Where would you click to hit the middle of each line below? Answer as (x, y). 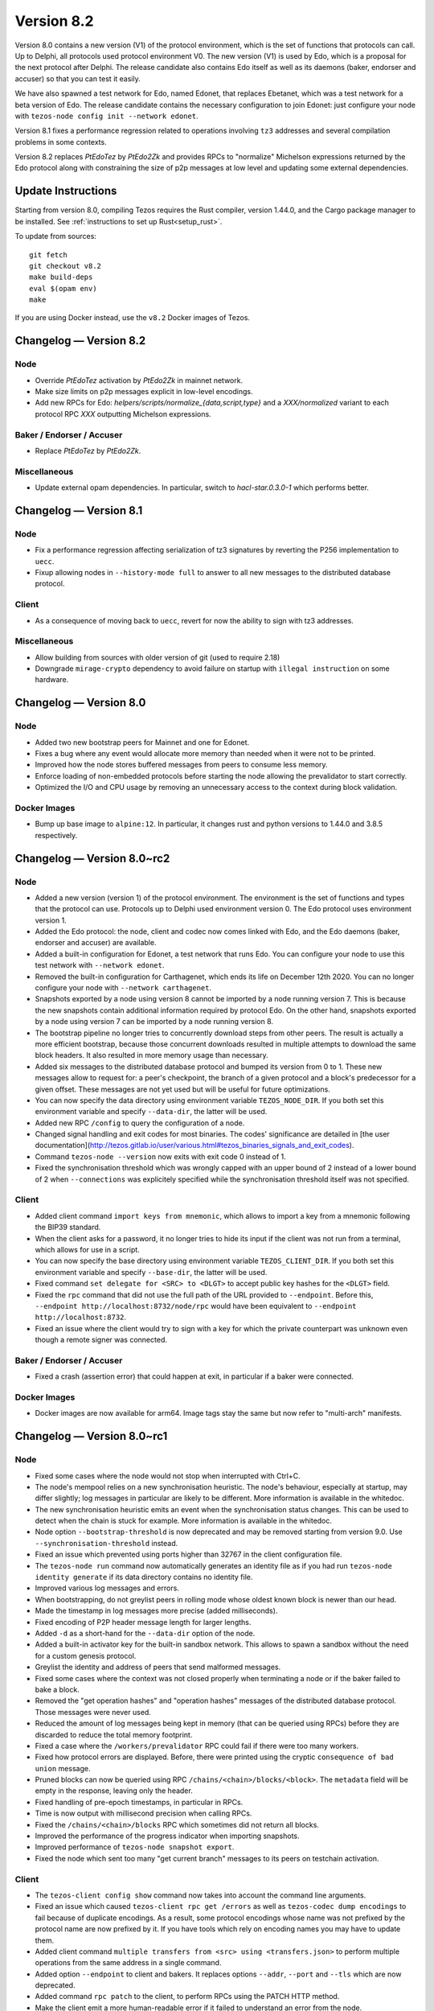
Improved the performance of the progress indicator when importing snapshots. (168, 1836)
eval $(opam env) (63, 288)
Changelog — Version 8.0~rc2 (92, 858)
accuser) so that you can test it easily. (78, 78)
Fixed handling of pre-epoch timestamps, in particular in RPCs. (139, 1802)
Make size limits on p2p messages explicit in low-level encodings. (144, 392)
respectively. (56, 835)
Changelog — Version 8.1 (79, 510)
